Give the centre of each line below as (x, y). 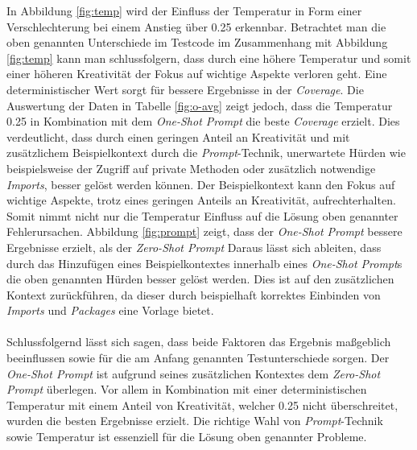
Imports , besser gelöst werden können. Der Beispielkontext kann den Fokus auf (201, 184)
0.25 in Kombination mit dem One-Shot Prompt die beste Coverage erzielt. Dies (203, 121)
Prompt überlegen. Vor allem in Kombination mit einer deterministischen (187, 389)
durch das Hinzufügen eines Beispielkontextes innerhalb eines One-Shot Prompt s (204, 263)
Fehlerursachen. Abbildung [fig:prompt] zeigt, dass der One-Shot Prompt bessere (204, 231)
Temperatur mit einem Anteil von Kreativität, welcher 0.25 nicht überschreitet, (202, 405)
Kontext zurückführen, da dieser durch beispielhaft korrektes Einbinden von (194, 294)
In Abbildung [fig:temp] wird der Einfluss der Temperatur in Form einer (184, 10)
